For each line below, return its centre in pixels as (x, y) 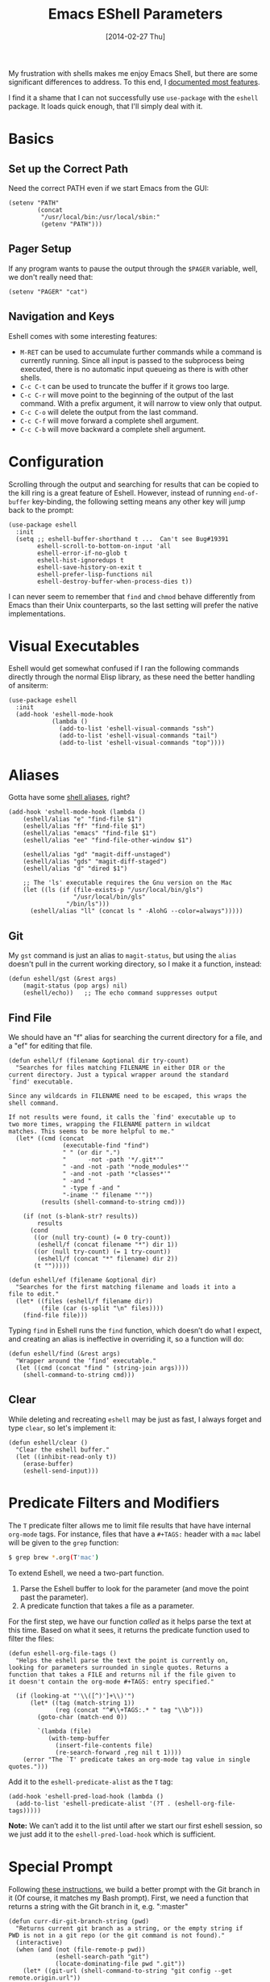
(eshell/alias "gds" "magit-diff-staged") (95, 862)
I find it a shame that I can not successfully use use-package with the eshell (133, 97)
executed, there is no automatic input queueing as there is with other (134, 369)
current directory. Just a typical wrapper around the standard (118, 1075)
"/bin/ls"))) (88, 904)
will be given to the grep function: (64, 1542)
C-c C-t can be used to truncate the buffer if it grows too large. (125, 386)
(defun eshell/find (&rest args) (64, 1354)
